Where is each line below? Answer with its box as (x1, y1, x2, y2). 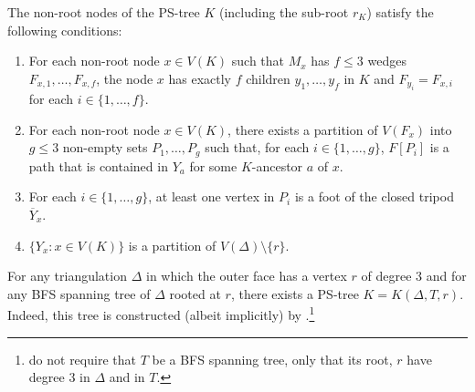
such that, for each (205, 138, 310, 157)
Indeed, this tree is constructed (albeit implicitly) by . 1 (7, 303, 315, 325)
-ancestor (251, 156, 303, 175)
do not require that (28, 349, 136, 368)
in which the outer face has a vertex (145, 266, 347, 285)
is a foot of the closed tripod (294, 187, 454, 206)
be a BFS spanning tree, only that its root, (152, 349, 393, 368)
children (246, 68, 290, 88)
